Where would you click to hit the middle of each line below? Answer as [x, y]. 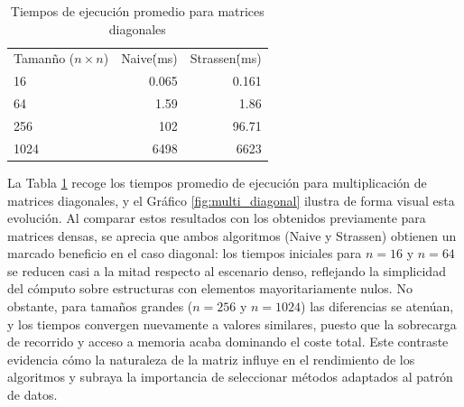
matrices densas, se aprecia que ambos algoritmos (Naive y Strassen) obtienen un [232, 235]
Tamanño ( [44, 58]
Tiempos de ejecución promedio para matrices [137, 11]
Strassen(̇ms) [226, 58]
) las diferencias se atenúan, [377, 306]
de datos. [32, 395]
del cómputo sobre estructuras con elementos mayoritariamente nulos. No [210, 288]
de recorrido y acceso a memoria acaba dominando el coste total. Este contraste [228, 342]
